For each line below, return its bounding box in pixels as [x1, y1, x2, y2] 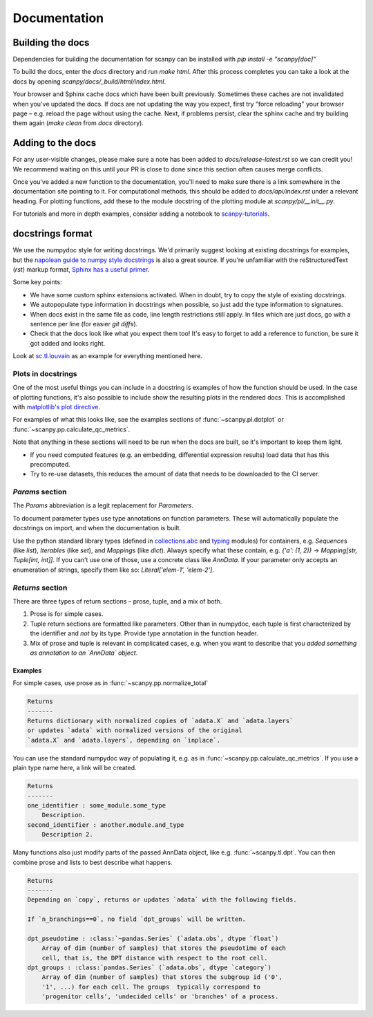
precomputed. [30, 460, 70, 468]
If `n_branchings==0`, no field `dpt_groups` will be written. [27, 915, 247, 923]
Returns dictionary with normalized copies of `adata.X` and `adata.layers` [27, 717, 294, 725]
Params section [12, 487, 67, 497]
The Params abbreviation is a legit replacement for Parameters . [12, 501, 193, 510]
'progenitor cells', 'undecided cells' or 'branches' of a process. [41, 993, 279, 1000]
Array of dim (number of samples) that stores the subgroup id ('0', [41, 973, 283, 981]
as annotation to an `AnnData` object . [30, 649, 138, 657]
